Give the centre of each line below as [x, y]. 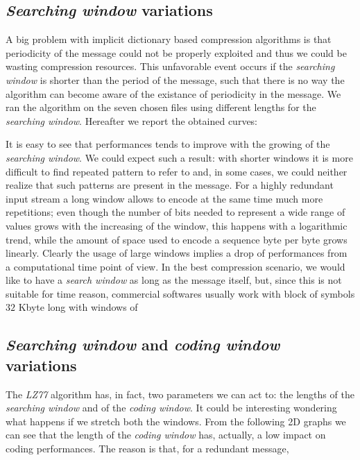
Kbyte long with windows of [78, 307]
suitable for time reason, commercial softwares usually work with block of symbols [180, 293]
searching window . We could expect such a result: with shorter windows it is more [179, 157]
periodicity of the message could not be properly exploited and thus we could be [176, 52]
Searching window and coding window [143, 344]
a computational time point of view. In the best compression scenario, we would [175, 266]
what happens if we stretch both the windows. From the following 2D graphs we [176, 421]
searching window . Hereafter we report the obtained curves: [132, 120]
